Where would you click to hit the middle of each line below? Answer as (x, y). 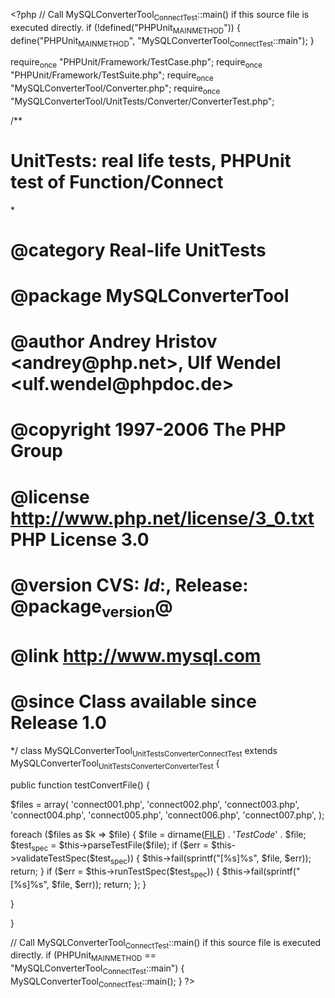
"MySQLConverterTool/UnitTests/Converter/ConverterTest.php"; (142, 101)
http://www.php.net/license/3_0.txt (162, 518)
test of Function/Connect (117, 181)
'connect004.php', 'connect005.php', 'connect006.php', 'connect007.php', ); (167, 815)
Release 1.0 (58, 722)
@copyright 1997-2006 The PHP (148, 430)
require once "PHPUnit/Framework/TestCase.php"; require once (136, 63)
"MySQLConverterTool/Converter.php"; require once (115, 89)
